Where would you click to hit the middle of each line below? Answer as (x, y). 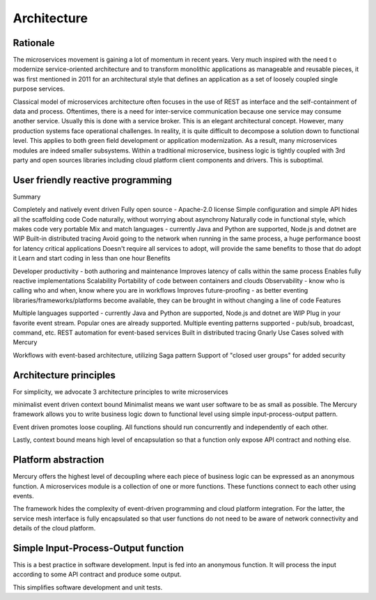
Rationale (34, 43)
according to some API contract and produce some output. (97, 574)
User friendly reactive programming (92, 180)
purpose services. (39, 89)
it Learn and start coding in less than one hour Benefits (92, 259)
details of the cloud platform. (54, 528)
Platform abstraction (58, 460)
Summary (27, 197)
